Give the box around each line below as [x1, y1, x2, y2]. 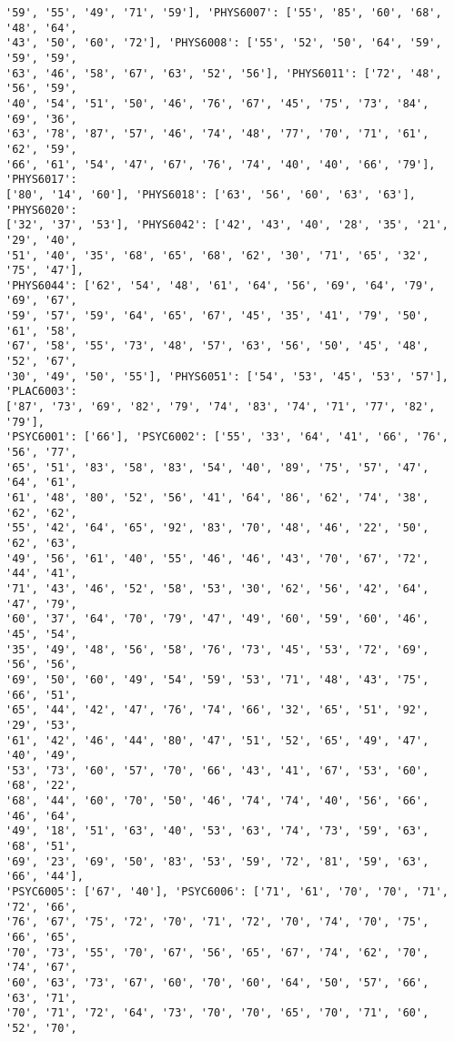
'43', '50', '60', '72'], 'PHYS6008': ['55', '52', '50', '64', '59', [5, 36, 442, 50]
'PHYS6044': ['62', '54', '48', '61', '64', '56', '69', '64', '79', [5, 278, 436, 292]
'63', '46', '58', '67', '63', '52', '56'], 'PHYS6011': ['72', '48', [5, 66, 442, 80]
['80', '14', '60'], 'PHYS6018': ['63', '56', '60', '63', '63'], [5, 187, 417, 201]
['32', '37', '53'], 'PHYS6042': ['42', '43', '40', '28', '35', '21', [5, 218, 449, 232]
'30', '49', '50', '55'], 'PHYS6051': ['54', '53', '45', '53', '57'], [5, 369, 449, 383]
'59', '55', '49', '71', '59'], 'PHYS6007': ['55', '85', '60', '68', [5, 6, 442, 19]
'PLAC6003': [5, 385, 77, 399]
